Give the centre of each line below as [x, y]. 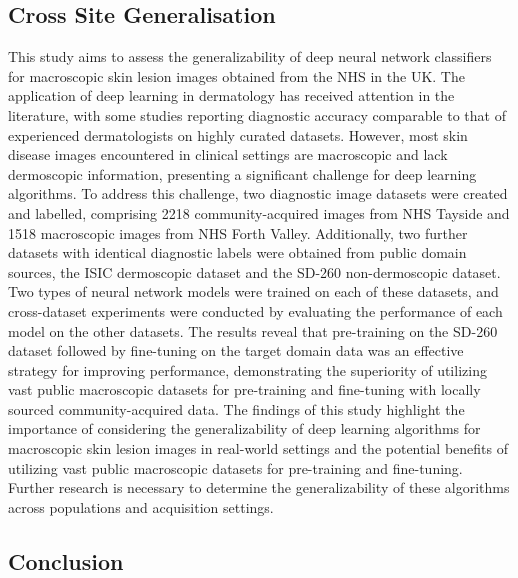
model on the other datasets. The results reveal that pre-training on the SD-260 [253, 330]
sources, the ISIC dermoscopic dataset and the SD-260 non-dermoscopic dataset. [254, 271]
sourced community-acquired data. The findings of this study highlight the [236, 408]
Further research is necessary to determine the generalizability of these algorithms [259, 487]
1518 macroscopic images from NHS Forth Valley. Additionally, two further [238, 232]
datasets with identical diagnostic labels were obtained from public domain [237, 252]
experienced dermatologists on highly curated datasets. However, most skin [238, 134]
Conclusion [66, 560]
